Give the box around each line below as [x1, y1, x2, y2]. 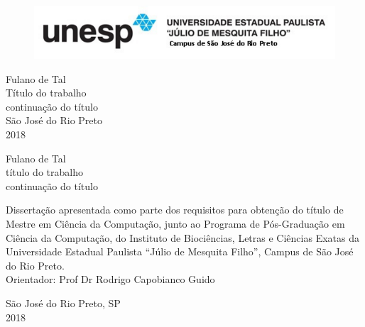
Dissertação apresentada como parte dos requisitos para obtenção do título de [6, 202, 344, 217]
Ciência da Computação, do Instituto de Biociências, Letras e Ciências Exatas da [6, 230, 359, 245]
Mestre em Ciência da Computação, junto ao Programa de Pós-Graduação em [6, 216, 345, 231]
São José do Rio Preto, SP [6, 296, 121, 310]
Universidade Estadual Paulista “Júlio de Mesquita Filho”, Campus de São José [6, 244, 354, 259]
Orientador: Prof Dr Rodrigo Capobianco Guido [6, 272, 215, 287]
